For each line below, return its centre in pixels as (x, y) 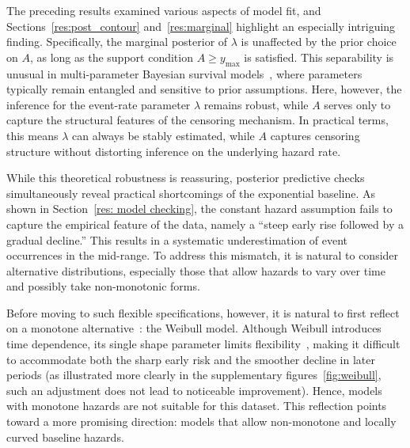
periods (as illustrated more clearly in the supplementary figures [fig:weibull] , (194, 375)
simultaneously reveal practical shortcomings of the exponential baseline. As (191, 193)
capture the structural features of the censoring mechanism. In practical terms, (197, 120)
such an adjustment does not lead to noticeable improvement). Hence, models (194, 390)
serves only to (357, 104)
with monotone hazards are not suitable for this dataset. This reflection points (197, 406)
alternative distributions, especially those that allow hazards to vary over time (196, 270)
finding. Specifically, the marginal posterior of (117, 42)
